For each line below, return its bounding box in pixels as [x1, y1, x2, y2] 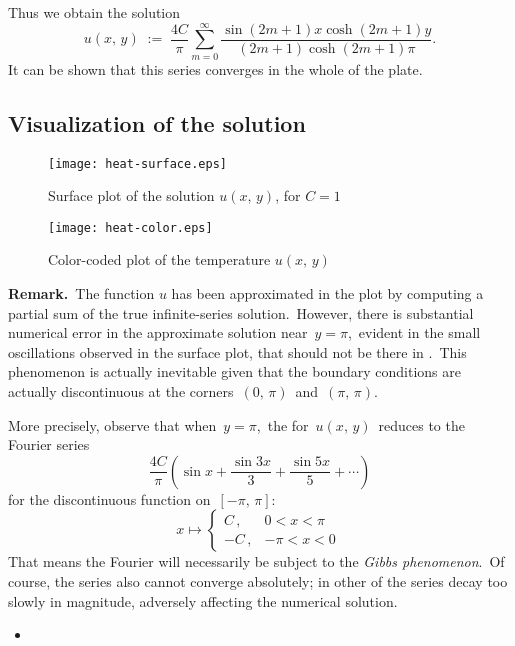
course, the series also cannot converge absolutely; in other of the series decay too [8, 570, 508, 591]
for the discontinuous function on [8, 488, 211, 509]
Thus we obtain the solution [8, 2, 181, 22]
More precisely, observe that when [8, 414, 217, 435]
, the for [256, 414, 309, 435]
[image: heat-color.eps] [48, 220, 213, 235]
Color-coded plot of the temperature [48, 249, 271, 270]
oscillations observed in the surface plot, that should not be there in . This [8, 341, 467, 362]
